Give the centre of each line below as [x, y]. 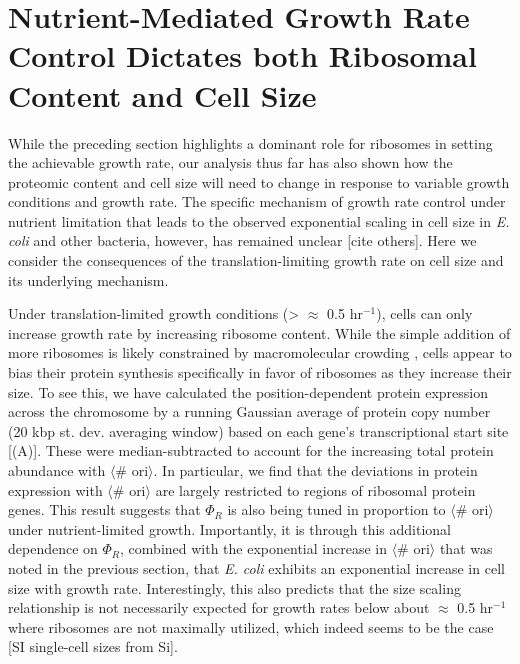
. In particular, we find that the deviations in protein [315, 470]
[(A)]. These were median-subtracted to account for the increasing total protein [251, 450]
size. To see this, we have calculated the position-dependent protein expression [248, 391]
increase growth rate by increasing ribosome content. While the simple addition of [259, 332]
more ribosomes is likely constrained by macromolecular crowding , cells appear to [260, 352]
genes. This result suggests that [104, 509]
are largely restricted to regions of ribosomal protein [315, 489]
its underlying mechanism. [88, 279]
